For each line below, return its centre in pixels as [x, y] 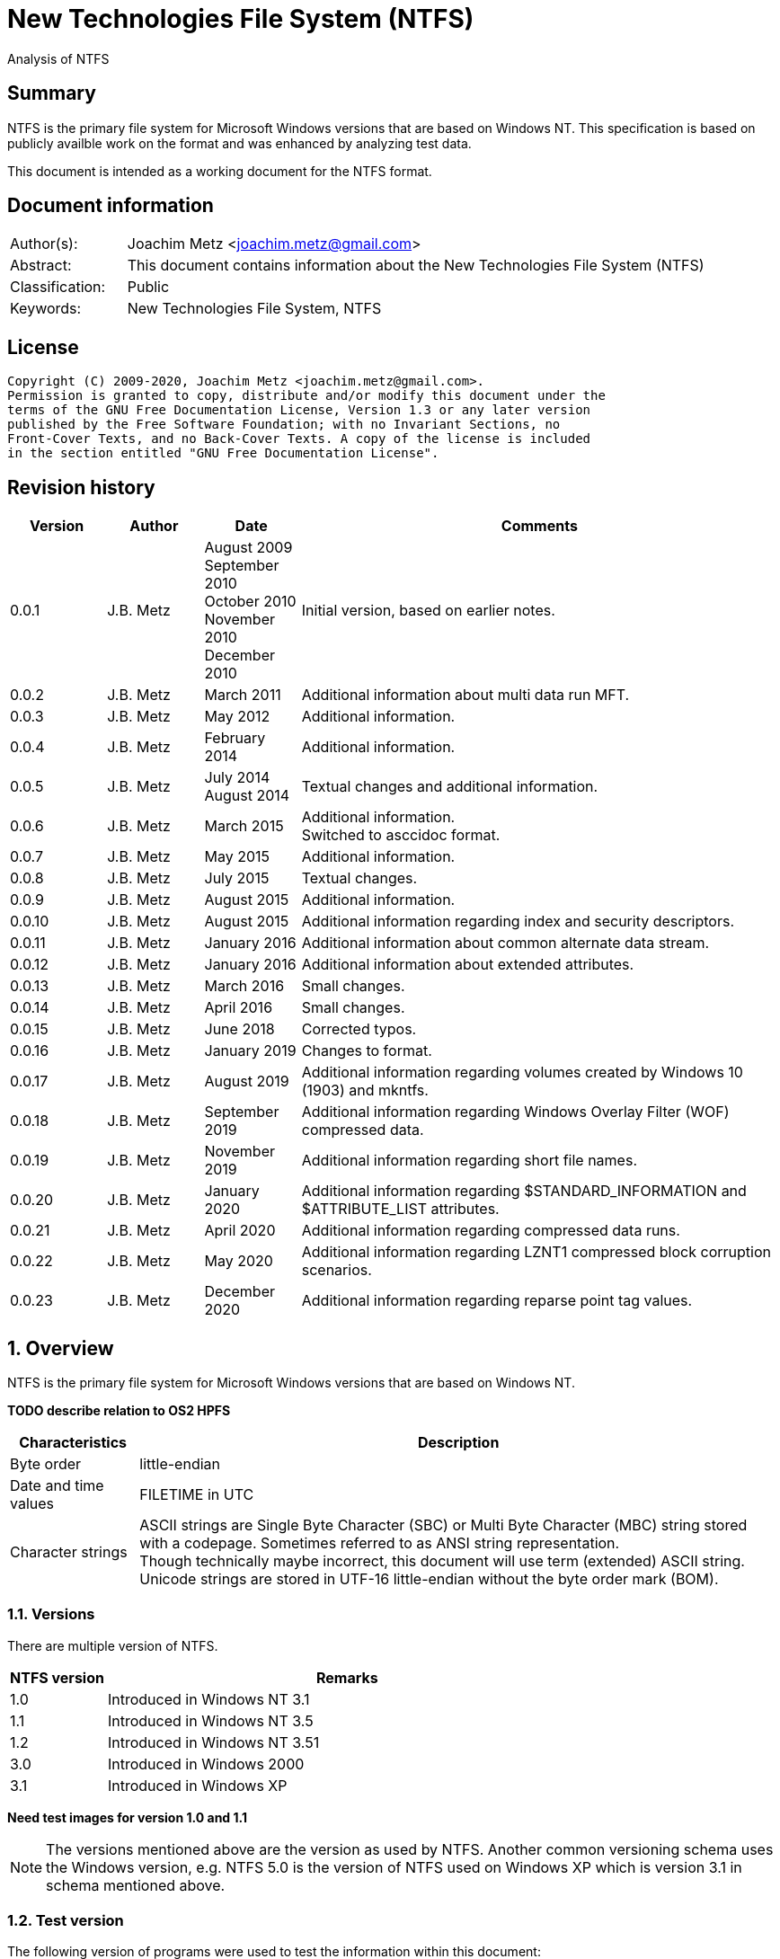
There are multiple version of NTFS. [113, 1645]
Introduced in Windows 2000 [206, 1764]
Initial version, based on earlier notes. [428, 611]
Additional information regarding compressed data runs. [491, 1231]
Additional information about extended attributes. [468, 965]
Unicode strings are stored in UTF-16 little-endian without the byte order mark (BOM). [429, 1578]
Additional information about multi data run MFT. [465, 695]
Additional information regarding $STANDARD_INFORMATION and [524, 1191]
